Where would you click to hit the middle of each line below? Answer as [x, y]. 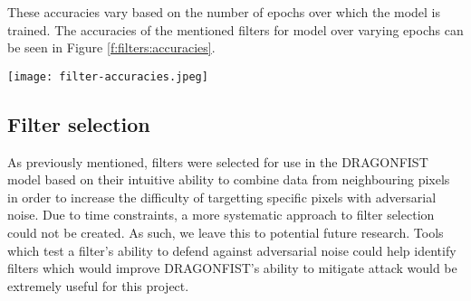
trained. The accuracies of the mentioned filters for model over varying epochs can [235, 29]
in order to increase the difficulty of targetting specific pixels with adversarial [222, 197]
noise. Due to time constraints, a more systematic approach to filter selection [221, 215]
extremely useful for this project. [98, 285]
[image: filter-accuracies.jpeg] [108, 76]
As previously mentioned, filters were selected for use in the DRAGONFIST [218, 161]
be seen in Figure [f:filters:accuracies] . [111, 47]
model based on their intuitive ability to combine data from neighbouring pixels [229, 179]
